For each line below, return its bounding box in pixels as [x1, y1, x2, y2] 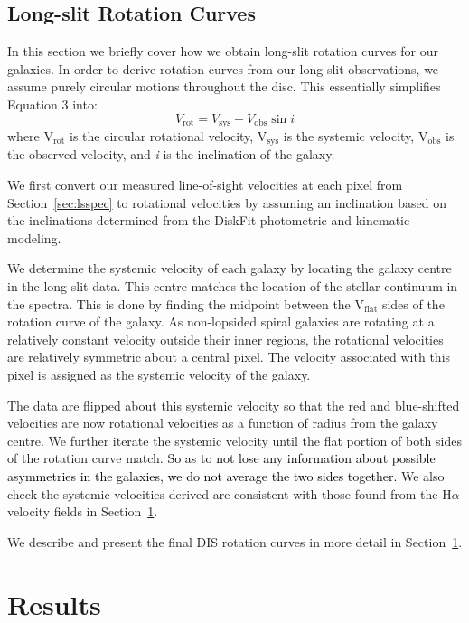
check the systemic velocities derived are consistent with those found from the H [7, 484, 452, 503]
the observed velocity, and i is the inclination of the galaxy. [7, 145, 335, 164]
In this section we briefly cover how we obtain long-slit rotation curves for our [7, 42, 438, 61]
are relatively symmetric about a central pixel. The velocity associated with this [7, 347, 451, 366]
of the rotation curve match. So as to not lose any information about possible [7, 448, 436, 467]
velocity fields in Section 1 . [7, 502, 158, 521]
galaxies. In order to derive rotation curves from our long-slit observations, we [7, 59, 439, 78]
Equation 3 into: [7, 94, 98, 113]
